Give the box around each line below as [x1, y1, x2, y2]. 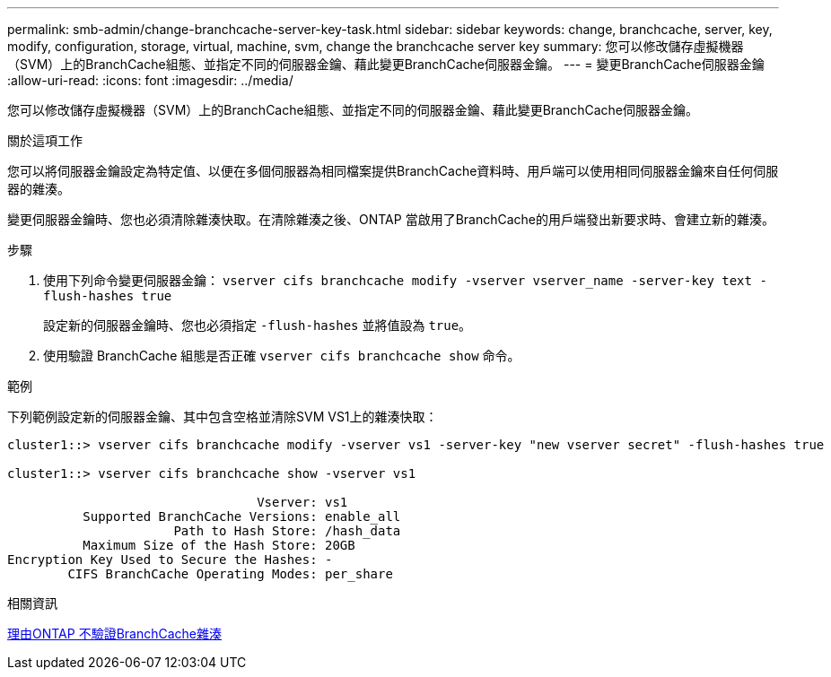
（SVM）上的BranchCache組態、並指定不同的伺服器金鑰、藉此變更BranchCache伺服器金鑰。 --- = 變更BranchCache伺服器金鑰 [7, 56, 765, 72]
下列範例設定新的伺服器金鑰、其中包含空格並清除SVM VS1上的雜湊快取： [7, 409, 438, 424]
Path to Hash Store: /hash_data [173, 524, 401, 538]
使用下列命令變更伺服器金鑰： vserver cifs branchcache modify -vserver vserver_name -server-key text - [43, 273, 767, 288]
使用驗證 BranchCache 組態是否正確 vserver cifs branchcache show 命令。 [43, 348, 520, 363]
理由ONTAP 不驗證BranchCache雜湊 [7, 626, 223, 641]
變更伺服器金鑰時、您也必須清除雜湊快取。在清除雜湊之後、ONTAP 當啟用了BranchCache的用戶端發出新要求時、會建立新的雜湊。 [7, 212, 775, 227]
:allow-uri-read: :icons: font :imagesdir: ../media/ [7, 73, 293, 88]
